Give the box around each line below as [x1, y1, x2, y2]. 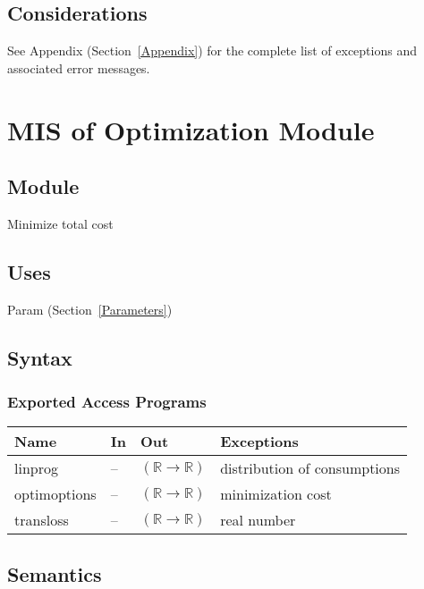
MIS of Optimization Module [7, 111, 375, 147]
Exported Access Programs [7, 391, 207, 413]
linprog [14, 458, 58, 479]
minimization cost [220, 484, 332, 505]
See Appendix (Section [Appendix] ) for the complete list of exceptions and [7, 41, 417, 60]
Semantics [7, 560, 102, 587]
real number [220, 509, 296, 531]
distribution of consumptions [220, 458, 401, 479]
